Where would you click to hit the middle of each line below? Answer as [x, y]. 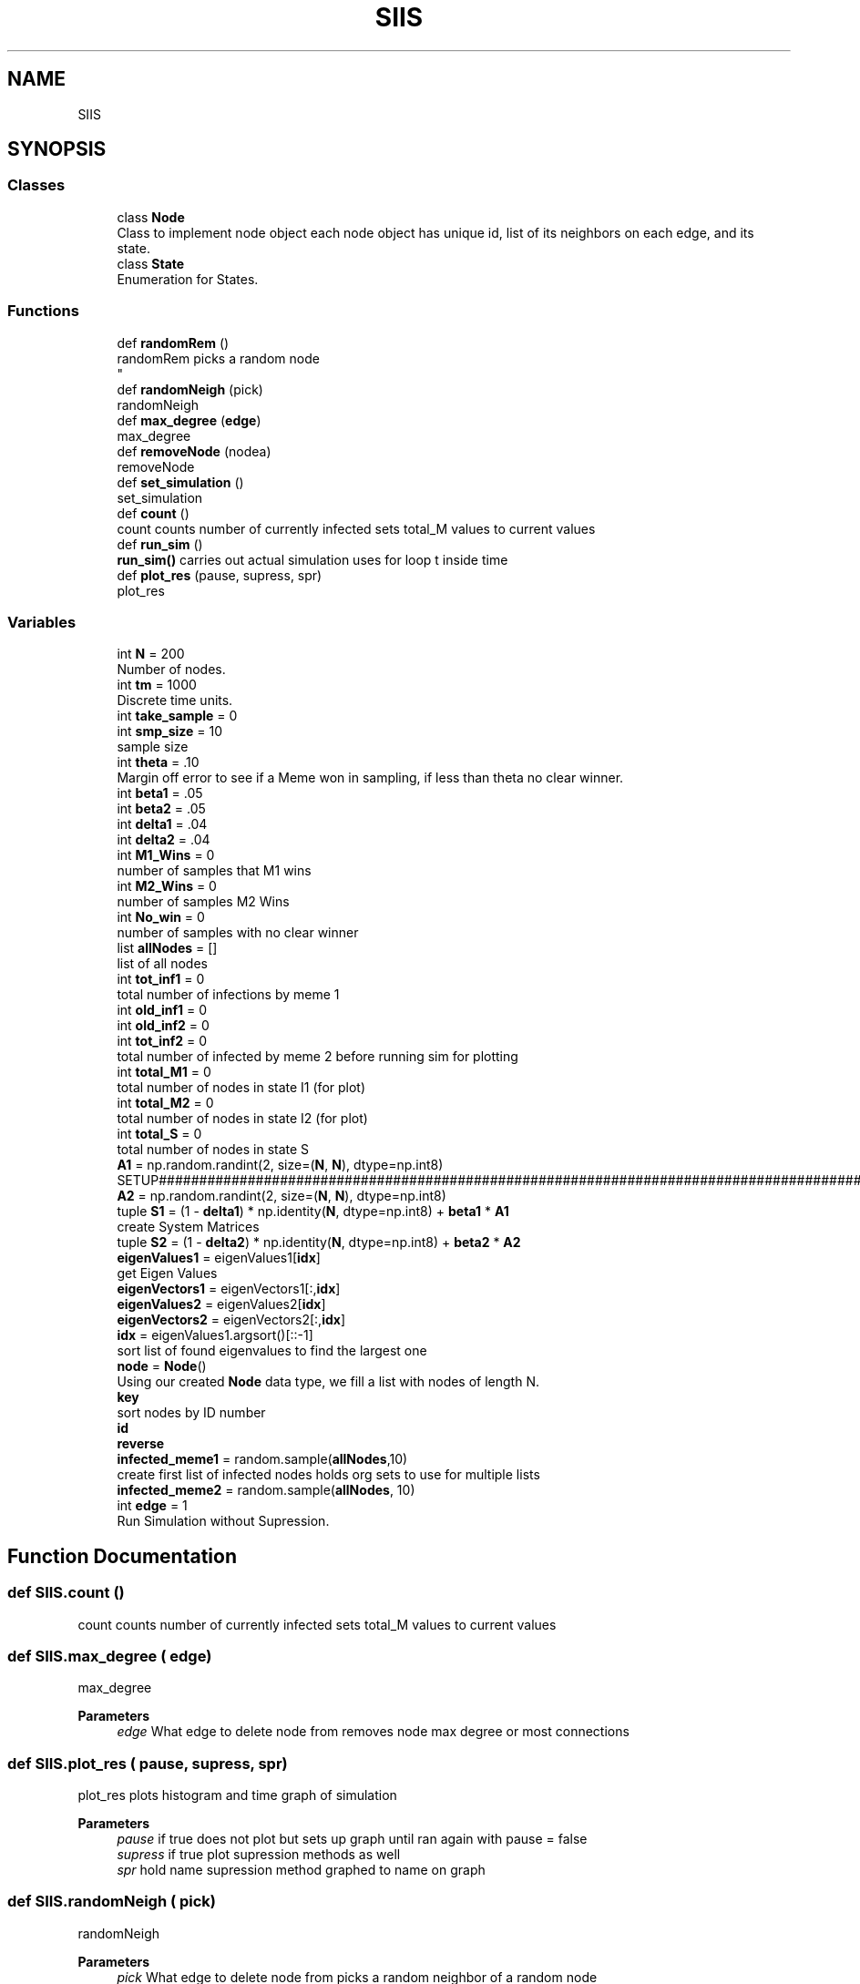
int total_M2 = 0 [165, 1103]
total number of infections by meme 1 [228, 995]
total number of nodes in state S [213, 1150]
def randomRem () [173, 343]
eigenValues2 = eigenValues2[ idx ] [221, 1304]
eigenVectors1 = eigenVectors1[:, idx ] [229, 1289]
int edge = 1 [152, 1506]
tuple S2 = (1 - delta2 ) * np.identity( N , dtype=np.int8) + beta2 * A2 [319, 1243]
